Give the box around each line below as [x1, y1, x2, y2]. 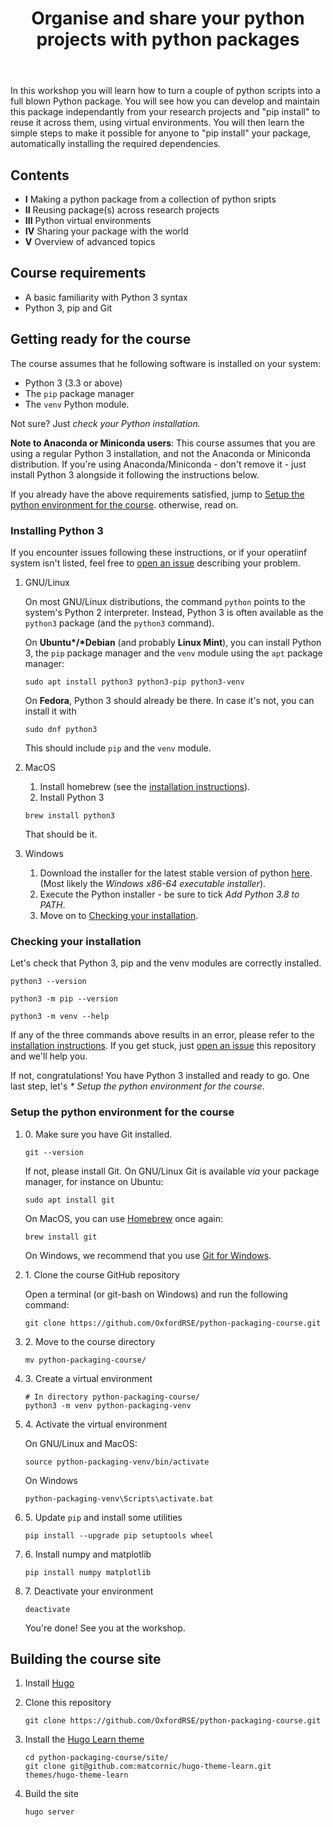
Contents [10, 167, 70, 184]
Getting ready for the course [10, 331, 192, 348]
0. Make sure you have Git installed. [24, 1128, 173, 1140]
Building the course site [10, 1650, 162, 1667]
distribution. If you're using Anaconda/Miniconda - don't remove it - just [10, 458, 307, 470]
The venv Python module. [24, 398, 130, 410]
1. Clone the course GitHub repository [24, 1268, 180, 1281]
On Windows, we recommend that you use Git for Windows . [24, 1249, 272, 1261]
